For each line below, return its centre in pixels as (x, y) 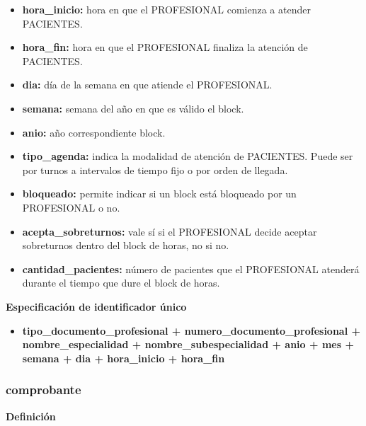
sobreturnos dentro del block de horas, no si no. (126, 245)
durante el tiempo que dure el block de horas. (121, 283)
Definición (31, 416)
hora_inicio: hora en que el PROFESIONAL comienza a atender (166, 9)
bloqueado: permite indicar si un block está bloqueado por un (159, 194)
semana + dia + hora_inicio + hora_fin (124, 358)
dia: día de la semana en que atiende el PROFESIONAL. (147, 85)
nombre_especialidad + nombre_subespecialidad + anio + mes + (188, 344)
